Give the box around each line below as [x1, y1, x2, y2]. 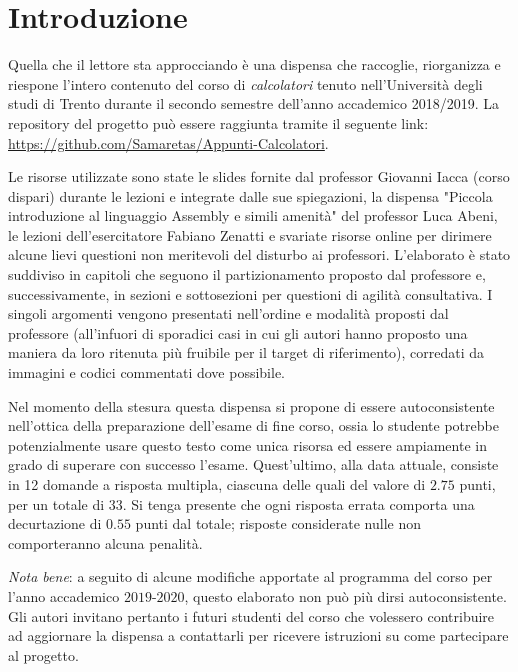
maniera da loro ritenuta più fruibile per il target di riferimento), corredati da [8, 342, 485, 363]
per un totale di [8, 493, 105, 514]
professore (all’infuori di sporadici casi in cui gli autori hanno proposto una [8, 322, 468, 343]
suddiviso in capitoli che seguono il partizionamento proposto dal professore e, [8, 264, 486, 285]
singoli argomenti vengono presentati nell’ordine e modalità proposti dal [8, 303, 449, 324]
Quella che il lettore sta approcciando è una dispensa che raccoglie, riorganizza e [8, 54, 501, 75]
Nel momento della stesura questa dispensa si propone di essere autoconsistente [8, 395, 495, 416]
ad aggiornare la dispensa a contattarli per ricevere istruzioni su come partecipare [8, 625, 509, 646]
